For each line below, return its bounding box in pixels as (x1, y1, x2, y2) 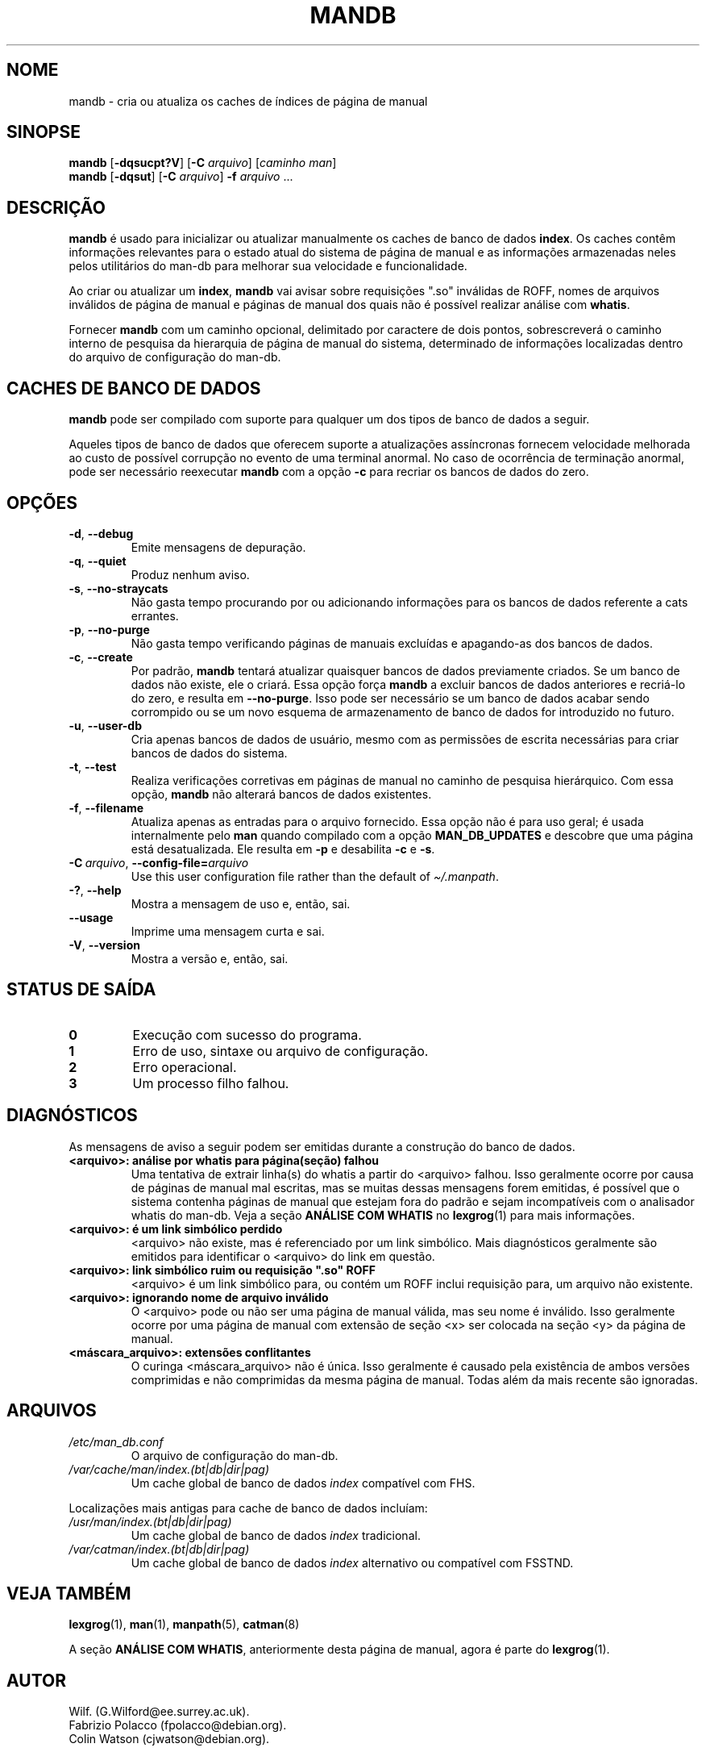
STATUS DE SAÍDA (6, 979, 156, 1000)
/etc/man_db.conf (69, 1434, 164, 1449)
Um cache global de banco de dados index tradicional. (131, 1528, 421, 1542)
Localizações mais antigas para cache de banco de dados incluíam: (69, 1500, 428, 1515)
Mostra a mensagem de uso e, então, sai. (131, 896, 351, 911)
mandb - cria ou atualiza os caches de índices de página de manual (69, 94, 428, 108)
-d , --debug (69, 526, 134, 540)
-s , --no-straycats (69, 581, 168, 595)
